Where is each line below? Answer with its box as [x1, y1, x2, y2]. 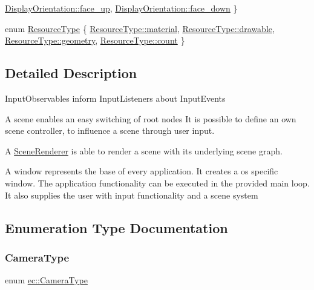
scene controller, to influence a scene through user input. [5, 124, 215, 137]
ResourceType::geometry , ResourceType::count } [5, 34, 185, 47]
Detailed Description [5, 64, 137, 82]
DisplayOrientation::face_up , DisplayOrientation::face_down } [5, 2, 238, 14]
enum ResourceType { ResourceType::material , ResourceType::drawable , [5, 22, 275, 35]
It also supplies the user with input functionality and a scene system [5, 188, 258, 201]
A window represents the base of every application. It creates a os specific [5, 165, 278, 177]
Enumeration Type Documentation [5, 218, 228, 237]
